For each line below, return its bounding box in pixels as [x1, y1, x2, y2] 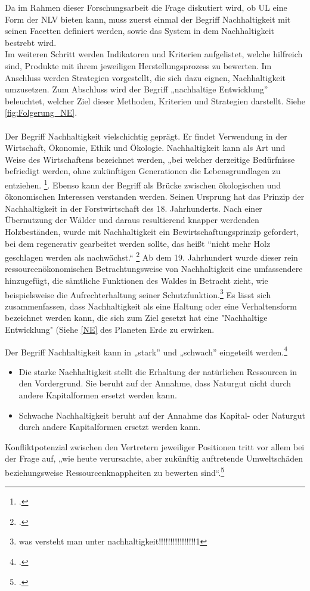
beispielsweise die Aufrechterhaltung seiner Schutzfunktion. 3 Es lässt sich [5, 286, 271, 301]
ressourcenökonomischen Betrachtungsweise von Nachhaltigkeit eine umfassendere [5, 262, 303, 275]
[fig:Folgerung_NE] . [5, 106, 77, 119]
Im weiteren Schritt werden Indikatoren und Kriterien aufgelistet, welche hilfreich [5, 48, 303, 60]
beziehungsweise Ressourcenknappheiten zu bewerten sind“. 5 [5, 465, 225, 478]
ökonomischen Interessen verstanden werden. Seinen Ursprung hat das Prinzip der [5, 190, 305, 203]
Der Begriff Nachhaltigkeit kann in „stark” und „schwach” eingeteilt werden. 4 [5, 344, 287, 358]
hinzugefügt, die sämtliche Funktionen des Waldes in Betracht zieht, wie [5, 274, 268, 286]
